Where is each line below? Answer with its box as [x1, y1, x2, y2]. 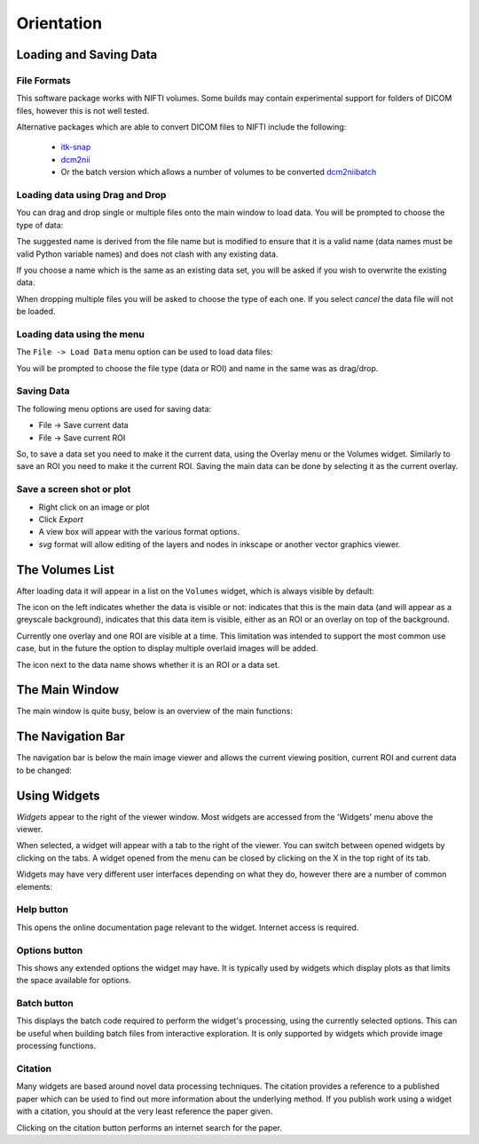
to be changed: [16, 765, 73, 775]
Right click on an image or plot [38, 502, 150, 512]
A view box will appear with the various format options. [38, 527, 239, 537]
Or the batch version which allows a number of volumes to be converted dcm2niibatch [60, 167, 377, 178]
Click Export [38, 513, 83, 524]
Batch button [16, 997, 75, 1010]
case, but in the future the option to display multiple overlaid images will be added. [16, 643, 318, 654]
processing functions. [16, 1040, 97, 1052]
